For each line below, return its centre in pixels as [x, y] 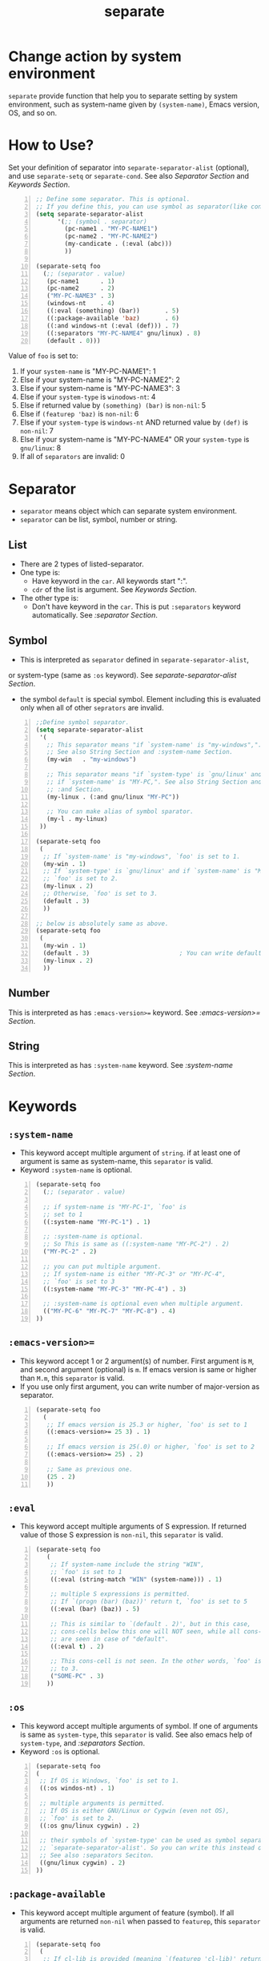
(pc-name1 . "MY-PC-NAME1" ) [111, 229]
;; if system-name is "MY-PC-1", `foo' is [114, 1207]
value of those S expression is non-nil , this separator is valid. [121, 1535]
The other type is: [49, 598]
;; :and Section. [76, 789]
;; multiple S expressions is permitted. [120, 1594]
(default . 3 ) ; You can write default [153, 953]
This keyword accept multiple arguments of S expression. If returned [133, 1526]
